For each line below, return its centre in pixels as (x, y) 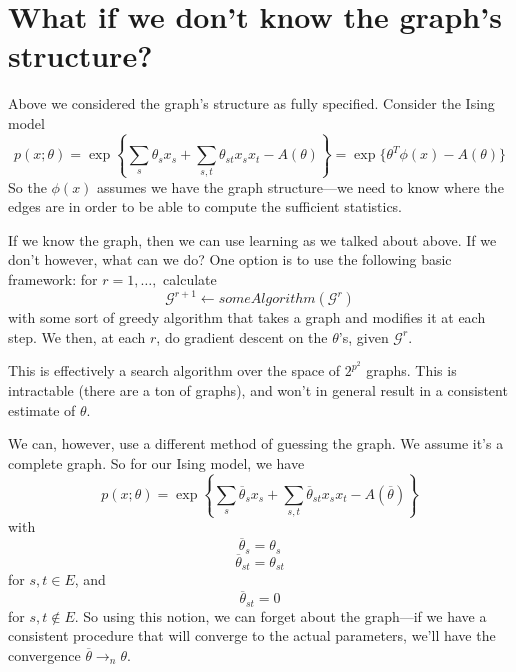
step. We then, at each (77, 336)
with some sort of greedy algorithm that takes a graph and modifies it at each (247, 317)
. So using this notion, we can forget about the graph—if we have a (280, 615)
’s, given (363, 336)
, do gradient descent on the (242, 336)
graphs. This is (411, 370)
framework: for (53, 279)
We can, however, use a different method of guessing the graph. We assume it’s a (256, 443)
